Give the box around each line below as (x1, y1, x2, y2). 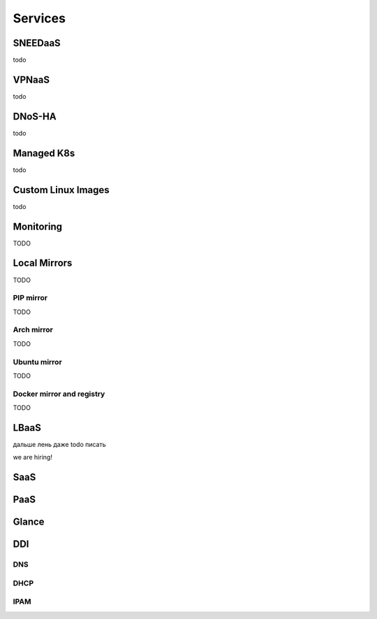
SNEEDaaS (13, 37, 61, 49)
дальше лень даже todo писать (13, 440, 106, 448)
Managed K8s (13, 147, 75, 159)
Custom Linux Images (13, 184, 110, 196)
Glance (13, 516, 45, 528)
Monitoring (13, 220, 63, 232)
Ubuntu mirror (13, 357, 62, 367)
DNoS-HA (13, 111, 57, 122)
